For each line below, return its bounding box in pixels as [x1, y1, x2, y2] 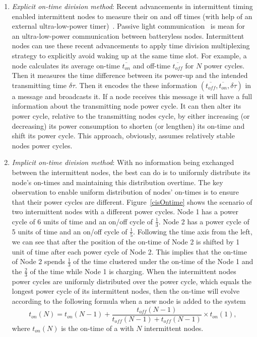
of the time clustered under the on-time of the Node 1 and [73, 256, 253, 267]
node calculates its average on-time [12, 60, 120, 70]
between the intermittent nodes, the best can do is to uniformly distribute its [12, 166, 250, 177]
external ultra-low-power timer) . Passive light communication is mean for [12, 21, 245, 31]
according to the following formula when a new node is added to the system [12, 296, 246, 306]
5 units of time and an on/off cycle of [12, 226, 127, 236]
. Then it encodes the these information [75, 79, 198, 90]
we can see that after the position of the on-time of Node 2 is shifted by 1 [12, 236, 240, 247]
